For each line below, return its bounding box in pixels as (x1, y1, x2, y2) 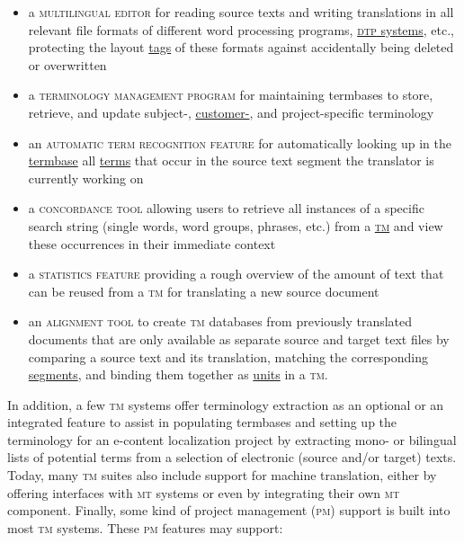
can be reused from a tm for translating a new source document (28, 281, 379, 300)
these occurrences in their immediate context (28, 234, 276, 253)
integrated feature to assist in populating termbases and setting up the (7, 413, 397, 432)
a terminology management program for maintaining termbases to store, (28, 85, 433, 104)
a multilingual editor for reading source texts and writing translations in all (28, 3, 454, 21)
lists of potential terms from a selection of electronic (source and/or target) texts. (7, 448, 457, 467)
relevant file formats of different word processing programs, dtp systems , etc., (28, 20, 454, 39)
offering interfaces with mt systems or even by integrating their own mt (7, 483, 400, 502)
